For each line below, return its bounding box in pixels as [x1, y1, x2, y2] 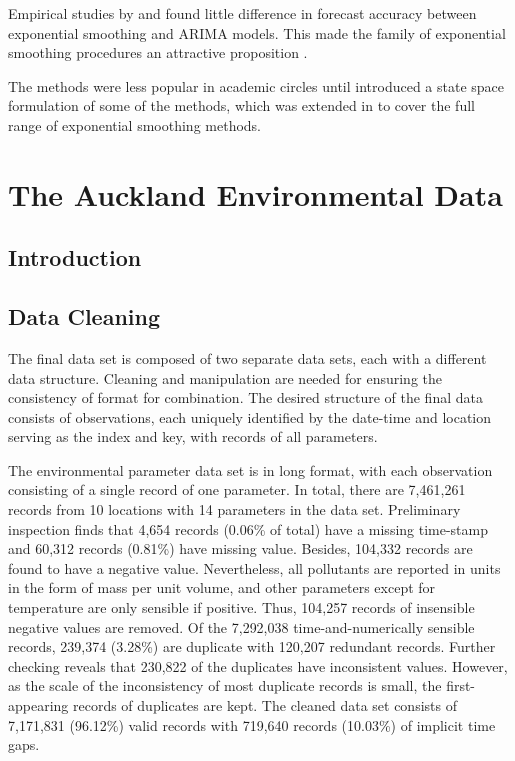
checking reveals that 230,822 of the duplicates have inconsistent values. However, [8, 655, 508, 676]
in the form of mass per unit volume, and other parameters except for [8, 577, 436, 598]
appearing [8, 695, 69, 716]
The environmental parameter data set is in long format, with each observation [8, 459, 493, 480]
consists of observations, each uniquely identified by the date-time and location [8, 406, 492, 427]
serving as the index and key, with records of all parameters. [8, 426, 378, 447]
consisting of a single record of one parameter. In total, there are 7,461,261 [8, 479, 466, 500]
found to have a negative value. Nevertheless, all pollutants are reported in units [8, 557, 501, 578]
